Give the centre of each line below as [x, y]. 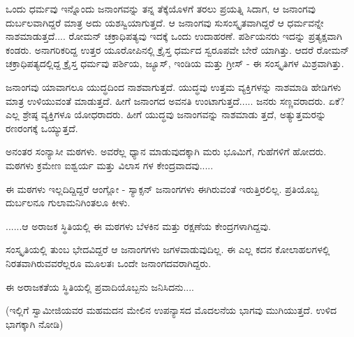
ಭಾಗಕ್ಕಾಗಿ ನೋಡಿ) [35, 323]
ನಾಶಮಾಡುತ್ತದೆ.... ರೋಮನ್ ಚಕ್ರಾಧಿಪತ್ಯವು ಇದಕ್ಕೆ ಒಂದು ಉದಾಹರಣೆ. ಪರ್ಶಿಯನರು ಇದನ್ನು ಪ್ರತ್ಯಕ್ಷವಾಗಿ [174, 36]
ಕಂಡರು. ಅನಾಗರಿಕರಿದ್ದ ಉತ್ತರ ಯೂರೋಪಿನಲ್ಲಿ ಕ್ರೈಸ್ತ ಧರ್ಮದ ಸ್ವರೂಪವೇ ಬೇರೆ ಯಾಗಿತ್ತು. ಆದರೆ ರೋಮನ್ [178, 49]
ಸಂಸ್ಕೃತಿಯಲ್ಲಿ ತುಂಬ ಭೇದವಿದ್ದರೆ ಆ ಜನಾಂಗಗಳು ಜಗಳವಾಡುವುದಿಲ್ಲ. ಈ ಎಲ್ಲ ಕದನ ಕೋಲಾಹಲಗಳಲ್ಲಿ [168, 249]
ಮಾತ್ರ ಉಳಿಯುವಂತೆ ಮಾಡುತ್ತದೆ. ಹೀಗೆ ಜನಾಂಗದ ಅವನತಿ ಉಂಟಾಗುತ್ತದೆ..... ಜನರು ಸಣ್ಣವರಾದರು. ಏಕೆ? [175, 100]
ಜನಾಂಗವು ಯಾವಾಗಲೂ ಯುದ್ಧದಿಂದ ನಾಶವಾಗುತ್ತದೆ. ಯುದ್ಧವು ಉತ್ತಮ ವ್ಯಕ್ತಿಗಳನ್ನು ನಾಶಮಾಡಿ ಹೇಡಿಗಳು [174, 86]
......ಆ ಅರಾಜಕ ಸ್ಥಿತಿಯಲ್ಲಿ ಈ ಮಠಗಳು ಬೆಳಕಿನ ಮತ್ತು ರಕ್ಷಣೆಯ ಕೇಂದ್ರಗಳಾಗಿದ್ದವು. [138, 225]
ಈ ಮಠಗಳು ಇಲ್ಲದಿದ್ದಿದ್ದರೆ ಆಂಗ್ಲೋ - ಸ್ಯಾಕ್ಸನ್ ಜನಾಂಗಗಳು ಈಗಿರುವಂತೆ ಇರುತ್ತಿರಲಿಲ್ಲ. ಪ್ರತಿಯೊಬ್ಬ [162, 188]
